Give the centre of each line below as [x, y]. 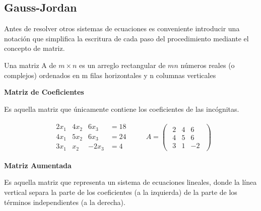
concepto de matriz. [35, 48]
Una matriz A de [30, 65]
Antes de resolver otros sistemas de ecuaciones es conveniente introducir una [122, 28]
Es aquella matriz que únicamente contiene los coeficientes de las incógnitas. [122, 109]
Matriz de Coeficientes [44, 92]
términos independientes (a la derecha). [65, 202]
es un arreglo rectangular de [122, 65]
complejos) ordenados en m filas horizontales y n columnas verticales [110, 75]
